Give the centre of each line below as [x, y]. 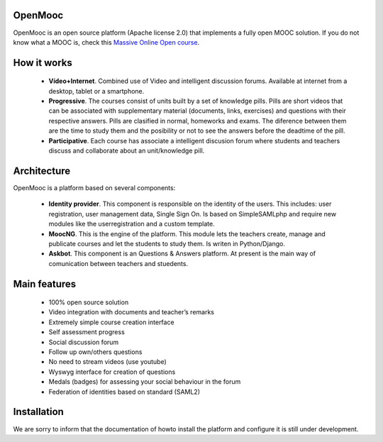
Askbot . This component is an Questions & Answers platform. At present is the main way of [182, 254]
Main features [45, 284]
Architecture [42, 171]
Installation [38, 412]
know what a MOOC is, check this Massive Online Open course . [106, 42]
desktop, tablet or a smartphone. [96, 91]
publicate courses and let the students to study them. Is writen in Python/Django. [167, 243]
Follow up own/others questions [95, 352]
